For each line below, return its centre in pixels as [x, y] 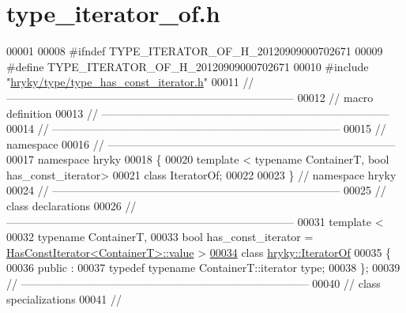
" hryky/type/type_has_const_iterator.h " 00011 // [130, 82]
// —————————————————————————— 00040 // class [194, 283]
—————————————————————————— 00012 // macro [190, 97]
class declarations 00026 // [71, 206]
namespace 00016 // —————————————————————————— [201, 143]
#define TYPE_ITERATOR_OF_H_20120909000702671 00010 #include [188, 66]
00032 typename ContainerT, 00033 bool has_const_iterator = [160, 237]
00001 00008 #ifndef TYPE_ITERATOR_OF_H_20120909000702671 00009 [195, 51]
